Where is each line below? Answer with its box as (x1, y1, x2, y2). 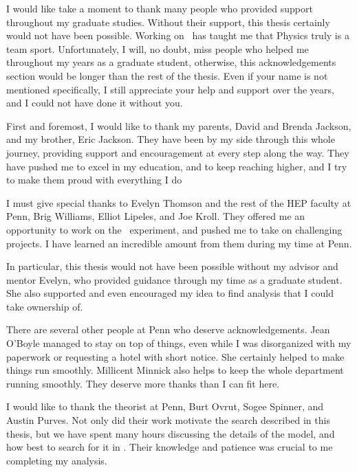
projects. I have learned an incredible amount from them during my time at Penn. (6, 236, 352, 250)
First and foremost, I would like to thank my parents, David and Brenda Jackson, (6, 118, 351, 133)
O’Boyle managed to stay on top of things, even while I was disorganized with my (6, 336, 351, 350)
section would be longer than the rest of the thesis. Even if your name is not (6, 68, 328, 82)
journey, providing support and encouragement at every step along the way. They (6, 145, 349, 159)
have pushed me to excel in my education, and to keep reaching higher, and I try (6, 159, 347, 173)
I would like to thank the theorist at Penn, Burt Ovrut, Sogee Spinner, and (6, 399, 324, 414)
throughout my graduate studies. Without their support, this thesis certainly (6, 14, 330, 29)
